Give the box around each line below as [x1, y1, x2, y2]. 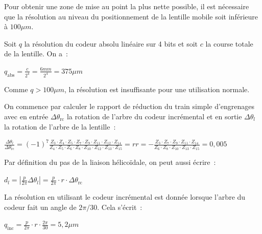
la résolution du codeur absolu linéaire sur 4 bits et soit [24, 38, 198, 49]
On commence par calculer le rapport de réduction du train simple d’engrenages [4, 101, 255, 112]
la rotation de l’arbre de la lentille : [4, 121, 116, 132]
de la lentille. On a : [4, 48, 68, 59]
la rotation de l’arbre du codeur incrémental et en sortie [66, 111, 242, 122]
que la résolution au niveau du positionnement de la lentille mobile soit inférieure [4, 11, 258, 22]
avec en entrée [4, 111, 49, 122]
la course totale [205, 38, 253, 49]
